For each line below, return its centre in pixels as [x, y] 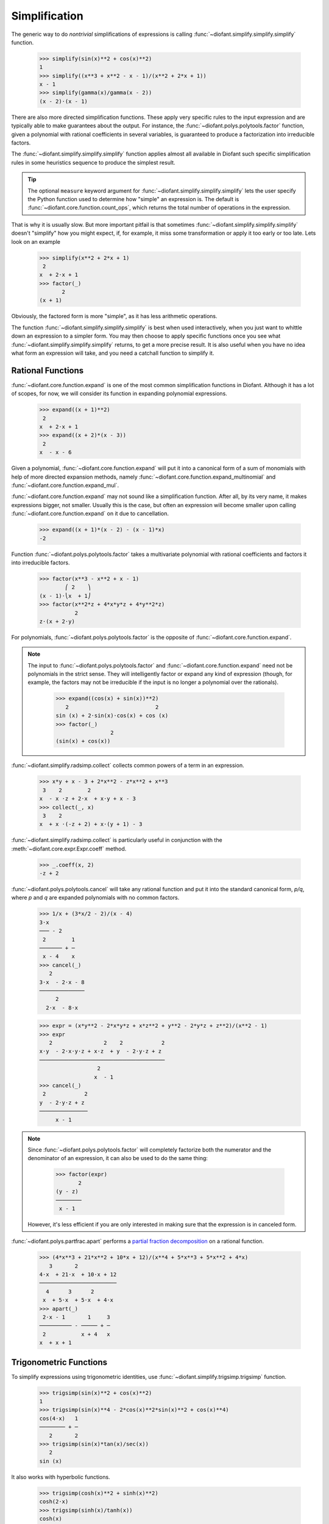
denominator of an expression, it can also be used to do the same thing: [118, 1158]
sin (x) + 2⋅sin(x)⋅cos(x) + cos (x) [112, 716]
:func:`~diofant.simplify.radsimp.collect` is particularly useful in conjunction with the [117, 840]
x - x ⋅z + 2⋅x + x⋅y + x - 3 [88, 799]
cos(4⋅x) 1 [59, 1418]
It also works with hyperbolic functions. [61, 1477]
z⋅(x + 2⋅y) [57, 621]
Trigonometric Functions [59, 1362]
